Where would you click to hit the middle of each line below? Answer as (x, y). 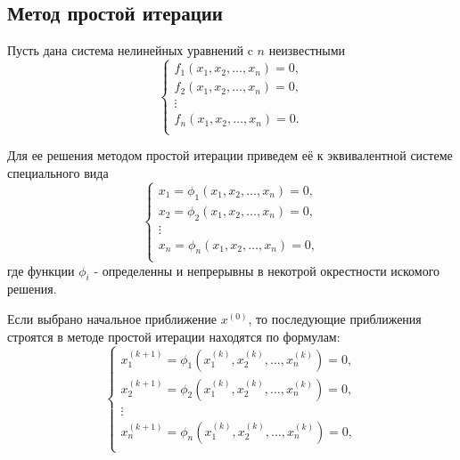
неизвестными (307, 50)
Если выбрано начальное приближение (112, 319)
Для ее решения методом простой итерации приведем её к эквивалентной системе (230, 155)
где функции (41, 270)
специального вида (58, 173)
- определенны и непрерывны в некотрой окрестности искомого (267, 270)
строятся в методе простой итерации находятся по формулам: (174, 336)
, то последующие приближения (335, 319)
